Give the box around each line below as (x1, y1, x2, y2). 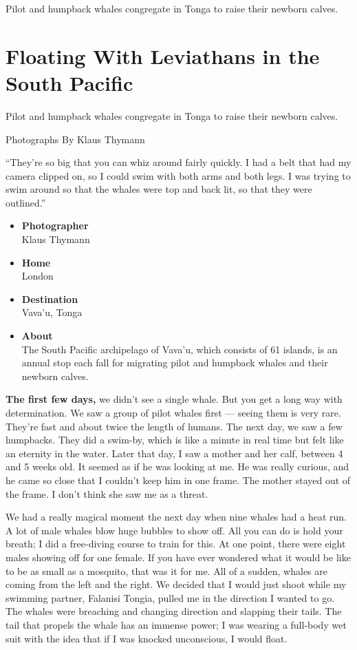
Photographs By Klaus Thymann (6, 132, 145, 146)
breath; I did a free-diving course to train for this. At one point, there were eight (6, 536, 346, 551)
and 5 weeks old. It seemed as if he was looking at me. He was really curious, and (6, 459, 349, 474)
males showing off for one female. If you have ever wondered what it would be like (6, 549, 351, 564)
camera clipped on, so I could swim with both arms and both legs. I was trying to (6, 168, 351, 182)
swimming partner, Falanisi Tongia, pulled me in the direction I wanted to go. (6, 590, 335, 605)
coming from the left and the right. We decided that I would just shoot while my (6, 577, 347, 591)
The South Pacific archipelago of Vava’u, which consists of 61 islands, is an (21, 342, 338, 356)
